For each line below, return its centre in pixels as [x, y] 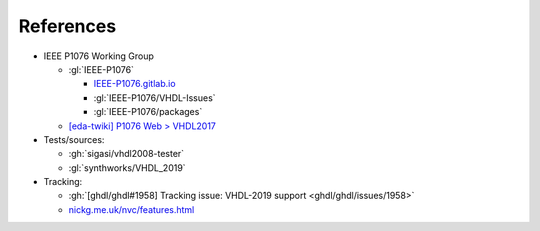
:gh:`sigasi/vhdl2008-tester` [126, 154]
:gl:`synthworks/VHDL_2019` [127, 167]
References [67, 26]
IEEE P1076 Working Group [99, 56]
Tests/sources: [74, 139]
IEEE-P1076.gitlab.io [134, 84]
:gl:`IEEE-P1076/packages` [148, 112]
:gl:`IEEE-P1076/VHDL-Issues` [154, 97]
